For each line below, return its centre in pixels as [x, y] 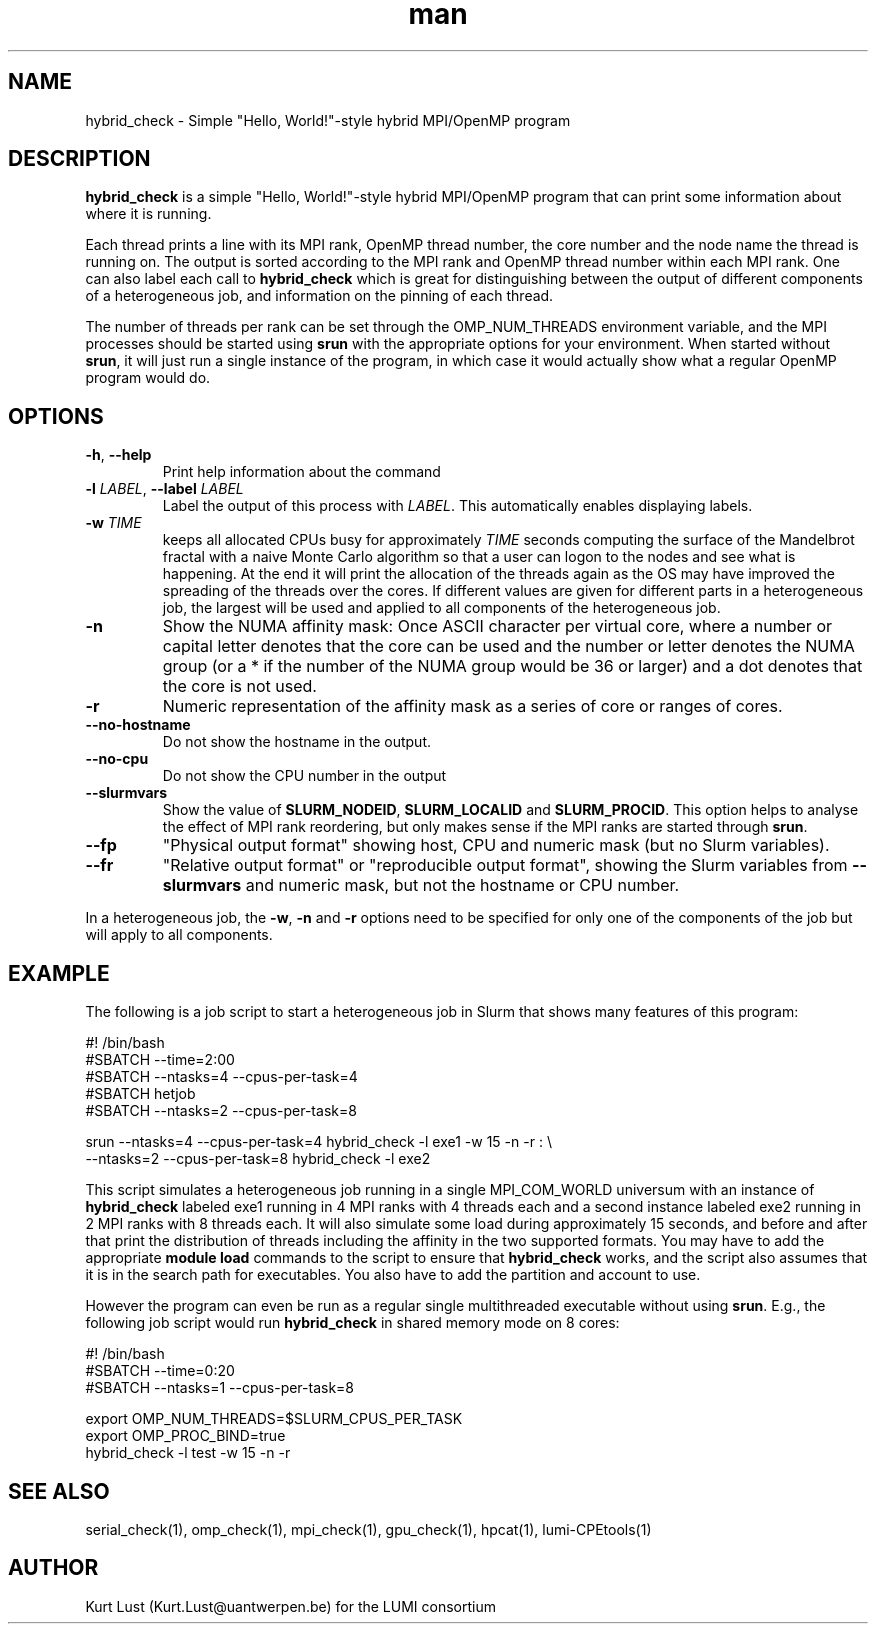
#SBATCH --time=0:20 [160, 1371]
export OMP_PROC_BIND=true [185, 1436]
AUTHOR [53, 1568]
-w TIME [113, 523]
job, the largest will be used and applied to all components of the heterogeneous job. [441, 608]
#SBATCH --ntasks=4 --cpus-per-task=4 [221, 1077]
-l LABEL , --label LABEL [164, 489]
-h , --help [118, 455]
